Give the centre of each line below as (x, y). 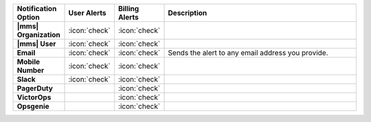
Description (188, 13)
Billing (128, 9)
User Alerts (87, 13)
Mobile (29, 62)
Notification (37, 9)
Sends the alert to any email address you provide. (248, 53)
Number (31, 70)
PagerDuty (35, 88)
